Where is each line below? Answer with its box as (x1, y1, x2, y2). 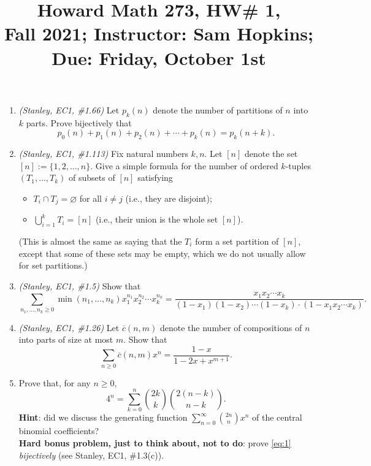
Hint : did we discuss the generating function (18, 411, 188, 424)
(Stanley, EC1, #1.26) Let (18, 321, 120, 334)
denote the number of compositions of (160, 321, 302, 334)
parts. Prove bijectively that (26, 116, 132, 129)
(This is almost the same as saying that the (18, 234, 182, 247)
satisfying (137, 171, 173, 184)
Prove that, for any (18, 376, 91, 389)
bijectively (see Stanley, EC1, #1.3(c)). (18, 448, 164, 461)
